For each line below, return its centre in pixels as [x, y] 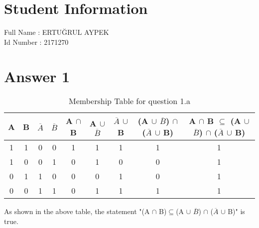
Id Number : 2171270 [36, 42]
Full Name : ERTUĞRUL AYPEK [57, 32]
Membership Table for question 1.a [129, 101]
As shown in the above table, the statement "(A [77, 211]
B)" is [236, 211]
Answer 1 [37, 76]
